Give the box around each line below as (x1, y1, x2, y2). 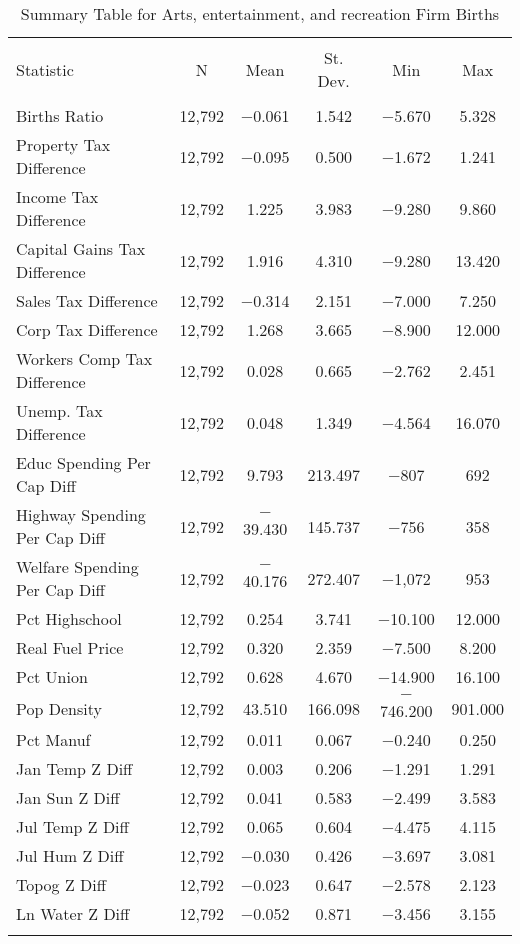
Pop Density (16, 696, 102, 720)
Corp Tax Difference (16, 318, 158, 341)
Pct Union (16, 665, 88, 688)
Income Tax (16, 185, 99, 208)
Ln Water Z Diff (16, 902, 130, 925)
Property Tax (16, 133, 111, 156)
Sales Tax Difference (16, 289, 158, 312)
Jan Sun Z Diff (16, 786, 120, 809)
